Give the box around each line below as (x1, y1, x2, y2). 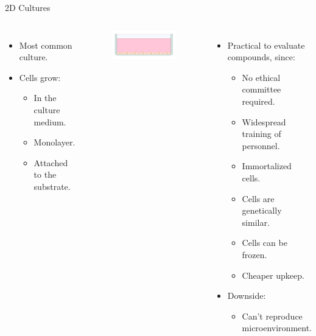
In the (33, 91, 57, 104)
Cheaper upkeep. (242, 268, 304, 281)
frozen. (242, 248, 267, 261)
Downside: (227, 289, 266, 302)
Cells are (242, 192, 275, 205)
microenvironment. (242, 321, 312, 334)
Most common (19, 38, 72, 51)
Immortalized (242, 159, 292, 172)
